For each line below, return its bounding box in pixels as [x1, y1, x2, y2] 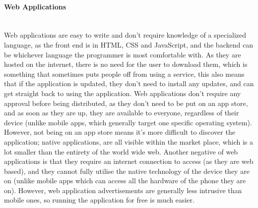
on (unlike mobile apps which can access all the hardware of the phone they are [4, 175, 246, 186]
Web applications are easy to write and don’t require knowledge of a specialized [4, 30, 247, 40]
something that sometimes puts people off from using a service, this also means [4, 68, 245, 79]
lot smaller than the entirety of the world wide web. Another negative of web [4, 146, 238, 156]
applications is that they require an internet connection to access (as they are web [4, 156, 254, 166]
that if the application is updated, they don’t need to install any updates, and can [4, 78, 254, 89]
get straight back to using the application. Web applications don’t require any [4, 88, 241, 98]
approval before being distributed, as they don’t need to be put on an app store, [4, 98, 248, 108]
